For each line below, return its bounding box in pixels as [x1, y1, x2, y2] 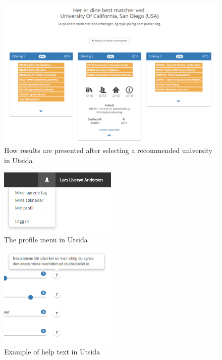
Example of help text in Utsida [4, 346, 100, 357]
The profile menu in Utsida [4, 234, 88, 245]
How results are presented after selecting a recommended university [4, 144, 212, 155]
